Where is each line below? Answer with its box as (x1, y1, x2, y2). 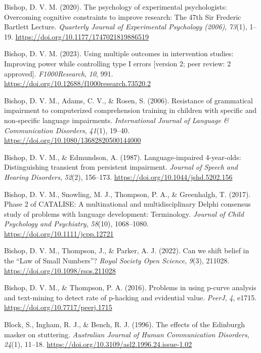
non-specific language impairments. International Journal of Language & (4, 114, 229, 125)
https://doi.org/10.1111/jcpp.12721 (4, 228, 114, 239)
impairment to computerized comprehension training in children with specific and (4, 105, 257, 115)
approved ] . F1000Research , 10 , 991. (4, 68, 113, 79)
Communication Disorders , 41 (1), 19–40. (4, 125, 130, 135)
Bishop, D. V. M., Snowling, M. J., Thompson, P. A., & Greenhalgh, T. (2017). (4, 188, 251, 199)
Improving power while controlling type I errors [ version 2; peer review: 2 (4, 58, 231, 68)
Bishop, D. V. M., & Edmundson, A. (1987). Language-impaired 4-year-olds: (4, 151, 241, 162)
